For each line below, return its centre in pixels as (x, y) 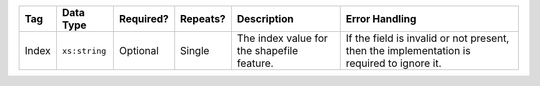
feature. (255, 63)
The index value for (282, 38)
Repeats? (203, 18)
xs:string (84, 50)
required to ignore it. (393, 63)
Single (195, 50)
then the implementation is (408, 50)
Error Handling (381, 18)
